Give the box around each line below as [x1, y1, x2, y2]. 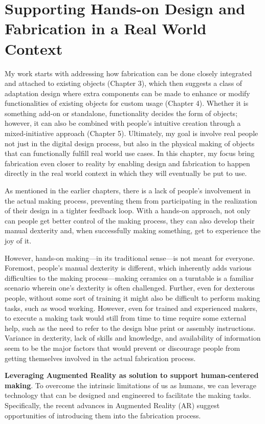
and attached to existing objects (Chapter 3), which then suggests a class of [5, 78, 242, 88]
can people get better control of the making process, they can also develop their [5, 215, 255, 226]
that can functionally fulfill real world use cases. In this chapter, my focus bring [5, 148, 255, 159]
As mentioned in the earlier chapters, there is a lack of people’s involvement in [5, 185, 251, 196]
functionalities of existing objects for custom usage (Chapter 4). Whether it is [5, 98, 249, 108]
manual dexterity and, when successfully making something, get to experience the [5, 225, 261, 236]
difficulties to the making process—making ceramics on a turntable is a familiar [5, 272, 254, 283]
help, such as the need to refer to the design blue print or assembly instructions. [5, 322, 256, 333]
